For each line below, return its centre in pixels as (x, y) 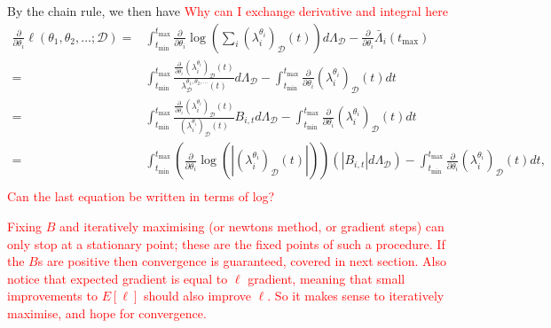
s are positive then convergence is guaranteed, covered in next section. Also (242, 261)
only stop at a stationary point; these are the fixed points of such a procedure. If (226, 243)
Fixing (25, 226)
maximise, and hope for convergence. (107, 312)
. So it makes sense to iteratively (356, 296)
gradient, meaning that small (327, 278)
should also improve (197, 296)
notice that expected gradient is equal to (118, 278)
